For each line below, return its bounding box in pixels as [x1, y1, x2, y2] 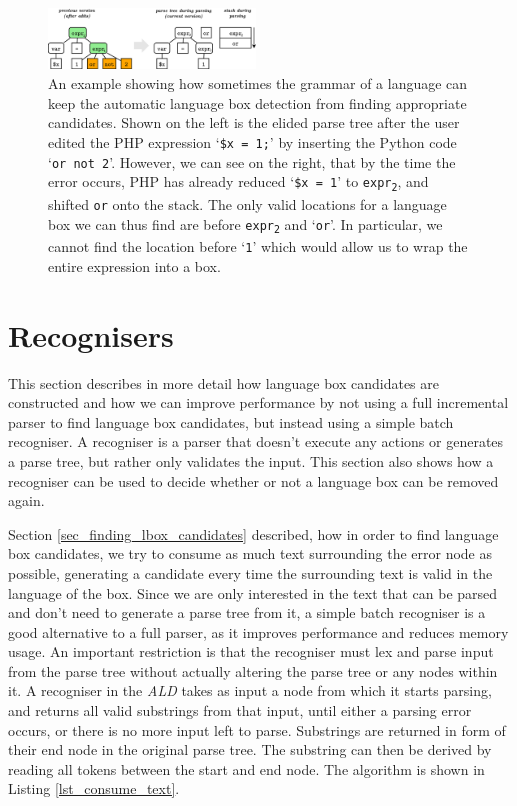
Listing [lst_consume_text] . [8, 778, 180, 799]
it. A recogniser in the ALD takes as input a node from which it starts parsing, [8, 680, 492, 701]
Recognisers [8, 314, 174, 355]
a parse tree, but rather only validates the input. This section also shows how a [8, 450, 494, 471]
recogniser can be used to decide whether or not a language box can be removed [8, 470, 499, 491]
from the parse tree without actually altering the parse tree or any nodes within [8, 660, 498, 681]
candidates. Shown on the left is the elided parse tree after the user [48, 112, 460, 133]
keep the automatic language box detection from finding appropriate [48, 92, 467, 113]
